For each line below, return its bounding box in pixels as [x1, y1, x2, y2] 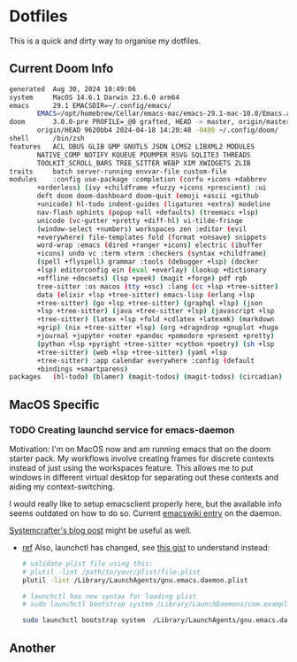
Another [9, 640, 56, 656]
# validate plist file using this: [21, 559, 154, 568]
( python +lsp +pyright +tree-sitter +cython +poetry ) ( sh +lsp [36, 339, 275, 349]
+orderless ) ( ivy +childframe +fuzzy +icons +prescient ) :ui [36, 183, 267, 192]
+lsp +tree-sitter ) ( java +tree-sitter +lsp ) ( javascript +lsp [36, 307, 275, 316]
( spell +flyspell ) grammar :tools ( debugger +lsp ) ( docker [36, 258, 259, 266]
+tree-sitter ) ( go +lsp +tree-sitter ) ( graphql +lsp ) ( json [36, 298, 263, 307]
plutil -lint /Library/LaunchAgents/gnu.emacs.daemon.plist [21, 575, 248, 585]
